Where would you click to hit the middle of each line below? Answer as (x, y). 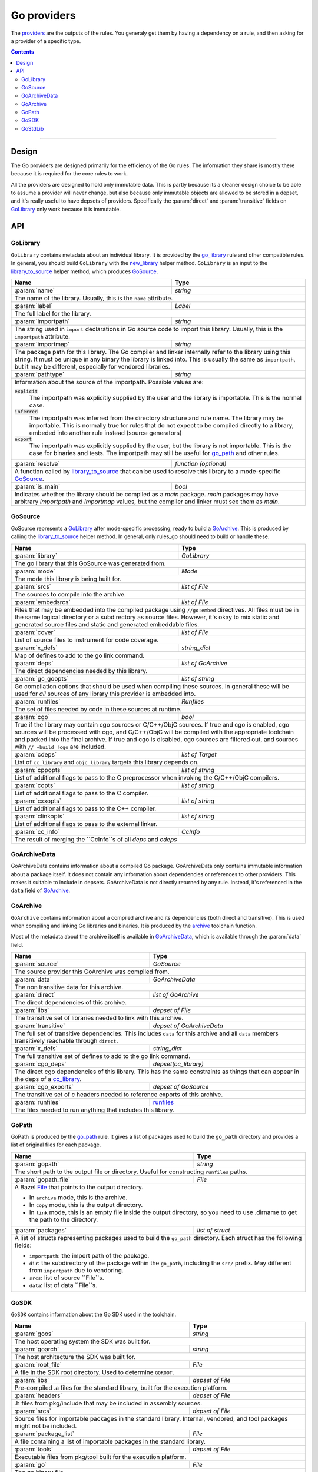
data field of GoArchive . (41, 891)
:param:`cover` (35, 632)
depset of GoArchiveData (188, 1026)
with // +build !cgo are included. (60, 747)
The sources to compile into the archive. (70, 594)
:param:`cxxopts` (38, 801)
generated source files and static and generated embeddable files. (107, 624)
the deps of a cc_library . (48, 1079)
